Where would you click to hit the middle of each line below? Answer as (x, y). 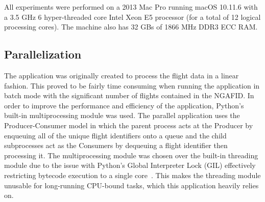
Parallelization (43, 54)
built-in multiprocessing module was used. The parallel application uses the (122, 115)
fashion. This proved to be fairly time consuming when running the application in (132, 85)
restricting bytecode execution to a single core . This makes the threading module (132, 175)
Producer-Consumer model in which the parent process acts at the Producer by (129, 125)
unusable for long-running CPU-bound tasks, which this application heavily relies (131, 185)
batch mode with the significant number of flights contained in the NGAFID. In (129, 95)
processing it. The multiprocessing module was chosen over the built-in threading (131, 155)
